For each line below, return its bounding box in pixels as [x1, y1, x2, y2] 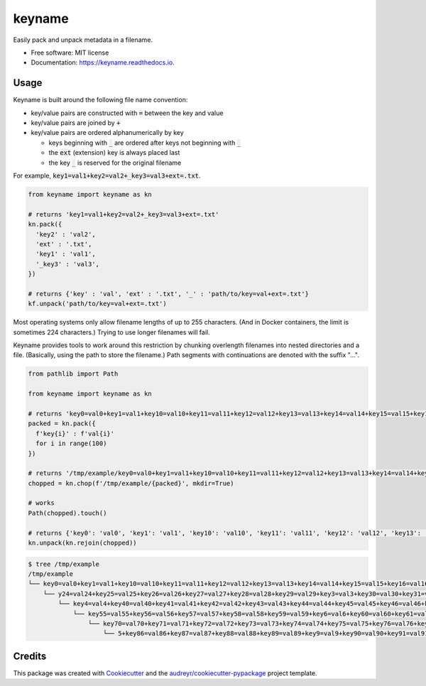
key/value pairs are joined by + [31, 119, 121, 127]
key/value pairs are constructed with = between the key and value [31, 109, 224, 117]
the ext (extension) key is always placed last [48, 148, 180, 157]
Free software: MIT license [31, 48, 109, 57]
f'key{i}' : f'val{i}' [35, 430, 115, 437]
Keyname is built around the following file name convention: [13, 96, 188, 104]
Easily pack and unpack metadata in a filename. [13, 36, 153, 44]
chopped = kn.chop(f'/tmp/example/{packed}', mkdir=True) [28, 479, 234, 487]
